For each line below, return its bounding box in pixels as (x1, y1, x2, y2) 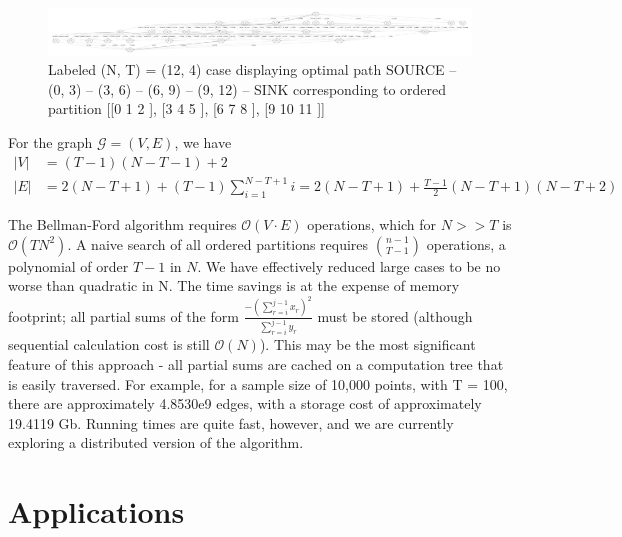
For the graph (8, 131, 93, 152)
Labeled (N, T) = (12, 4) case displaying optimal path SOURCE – (48, 59, 457, 80)
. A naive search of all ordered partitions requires (67, 233, 369, 254)
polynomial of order (8, 255, 129, 276)
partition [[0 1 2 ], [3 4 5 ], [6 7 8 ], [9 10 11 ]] (48, 98, 325, 119)
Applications (8, 491, 185, 532)
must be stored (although (317, 305, 473, 326)
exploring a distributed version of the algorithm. (8, 432, 304, 453)
